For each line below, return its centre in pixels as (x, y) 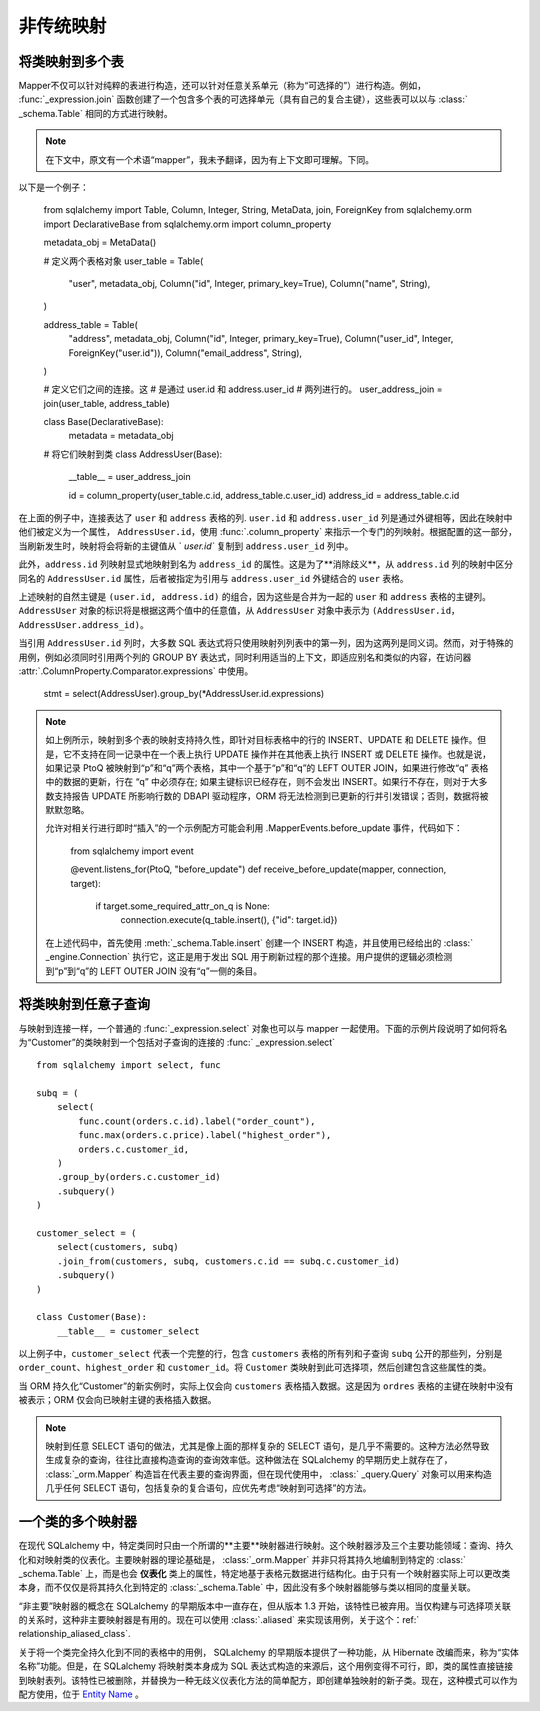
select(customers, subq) (117, 1247)
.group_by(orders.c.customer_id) (139, 1177)
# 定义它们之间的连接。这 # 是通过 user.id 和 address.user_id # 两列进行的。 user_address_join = (243, 389)
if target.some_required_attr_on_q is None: (182, 906)
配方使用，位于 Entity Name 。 (81, 1694)
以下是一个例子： (53, 187)
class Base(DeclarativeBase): (103, 422)
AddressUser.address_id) (79, 624)
